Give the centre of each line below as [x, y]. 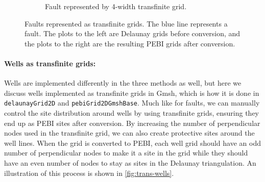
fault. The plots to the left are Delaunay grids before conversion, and [132, 33]
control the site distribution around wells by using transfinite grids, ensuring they [131, 113]
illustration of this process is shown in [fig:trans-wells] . [89, 173]
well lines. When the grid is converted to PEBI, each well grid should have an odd [132, 142]
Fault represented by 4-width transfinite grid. [116, 6]
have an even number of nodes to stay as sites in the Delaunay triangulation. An [130, 162]
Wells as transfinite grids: [50, 63]
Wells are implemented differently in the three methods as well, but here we [123, 83]
